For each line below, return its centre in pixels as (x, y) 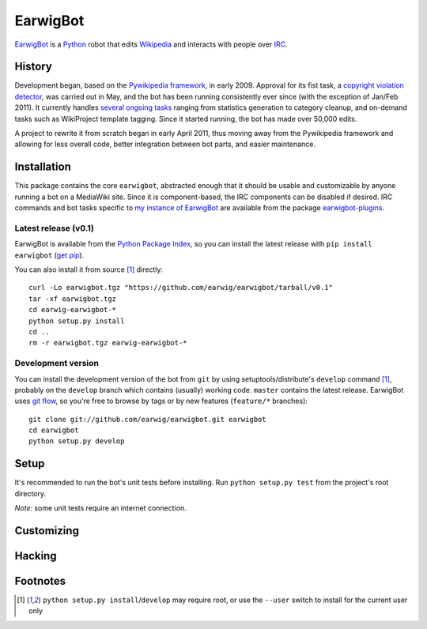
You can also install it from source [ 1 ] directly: (89, 269)
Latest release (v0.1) (55, 228)
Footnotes (40, 581)
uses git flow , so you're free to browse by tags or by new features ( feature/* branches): (161, 401)
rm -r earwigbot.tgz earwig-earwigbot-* (108, 343)
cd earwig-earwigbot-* (73, 310)
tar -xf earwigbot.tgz (73, 299)
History (34, 67)
